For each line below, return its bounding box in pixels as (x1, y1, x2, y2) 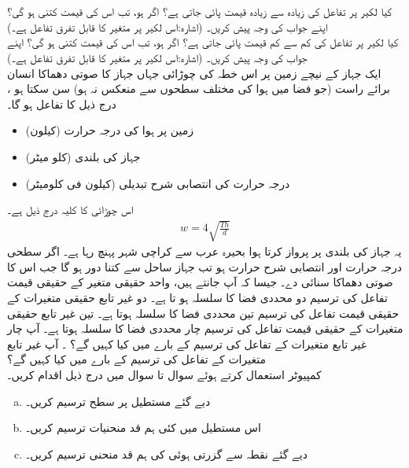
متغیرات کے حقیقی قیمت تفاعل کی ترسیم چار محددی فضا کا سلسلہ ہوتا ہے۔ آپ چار (7, 320, 403, 337)
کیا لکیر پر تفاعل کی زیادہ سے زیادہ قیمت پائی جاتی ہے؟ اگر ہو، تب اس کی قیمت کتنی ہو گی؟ (7, 3, 392, 20)
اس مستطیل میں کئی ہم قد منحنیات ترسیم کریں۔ (25, 419, 261, 436)
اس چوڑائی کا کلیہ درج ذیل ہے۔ (7, 201, 134, 218)
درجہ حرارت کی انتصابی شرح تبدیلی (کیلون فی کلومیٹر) (25, 175, 290, 191)
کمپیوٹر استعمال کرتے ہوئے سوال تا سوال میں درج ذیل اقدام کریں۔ (7, 367, 322, 383)
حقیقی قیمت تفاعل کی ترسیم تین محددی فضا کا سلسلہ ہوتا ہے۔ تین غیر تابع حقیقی (7, 304, 400, 321)
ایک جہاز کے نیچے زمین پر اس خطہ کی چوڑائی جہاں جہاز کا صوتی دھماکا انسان (7, 64, 381, 81)
